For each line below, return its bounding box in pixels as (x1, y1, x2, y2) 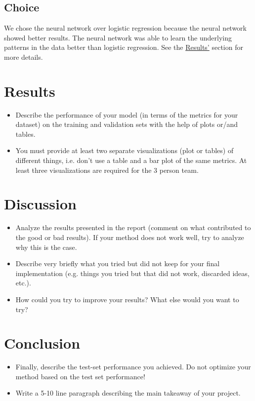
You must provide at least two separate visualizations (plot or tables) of (15, 145, 234, 156)
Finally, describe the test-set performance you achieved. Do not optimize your (15, 361, 251, 372)
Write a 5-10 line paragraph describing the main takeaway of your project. (15, 388, 241, 398)
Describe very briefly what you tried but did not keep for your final (15, 258, 220, 269)
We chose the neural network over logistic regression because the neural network (4, 23, 247, 33)
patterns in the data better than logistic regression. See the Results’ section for (4, 42, 243, 52)
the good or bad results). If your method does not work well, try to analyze (15, 232, 244, 242)
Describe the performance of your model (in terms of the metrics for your (15, 109, 238, 120)
